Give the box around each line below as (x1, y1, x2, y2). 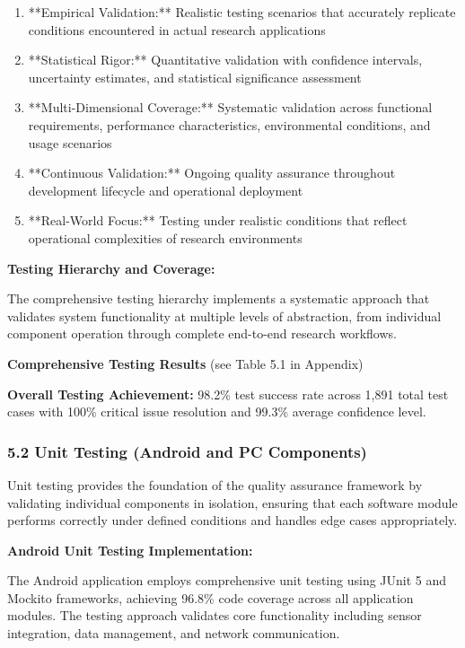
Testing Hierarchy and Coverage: (7, 258, 215, 277)
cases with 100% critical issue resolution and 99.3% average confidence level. (7, 402, 426, 421)
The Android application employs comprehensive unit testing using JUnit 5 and (7, 571, 447, 590)
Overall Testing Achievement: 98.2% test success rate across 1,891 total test (7, 384, 449, 403)
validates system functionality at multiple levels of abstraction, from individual (7, 306, 442, 325)
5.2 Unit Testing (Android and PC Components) (7, 440, 367, 462)
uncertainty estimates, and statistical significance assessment (28, 67, 362, 86)
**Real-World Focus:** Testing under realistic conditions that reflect (28, 211, 408, 230)
